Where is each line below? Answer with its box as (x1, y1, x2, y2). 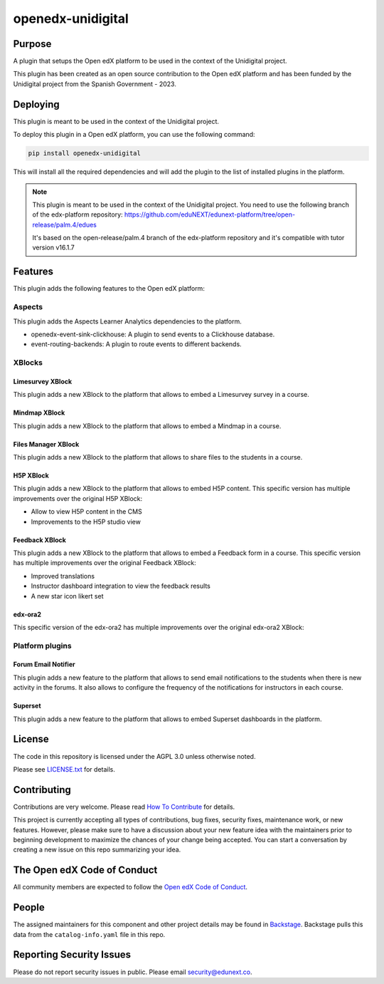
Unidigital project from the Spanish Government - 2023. (13, 79, 177, 88)
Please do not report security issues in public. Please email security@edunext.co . (13, 968, 252, 976)
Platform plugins (13, 641, 72, 651)
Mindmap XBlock (13, 408, 65, 417)
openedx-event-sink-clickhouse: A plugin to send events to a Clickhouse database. (31, 330, 275, 338)
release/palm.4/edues (32, 220, 97, 229)
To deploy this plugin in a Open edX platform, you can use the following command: (13, 130, 255, 139)
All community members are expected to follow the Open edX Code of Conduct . (13, 883, 248, 891)
